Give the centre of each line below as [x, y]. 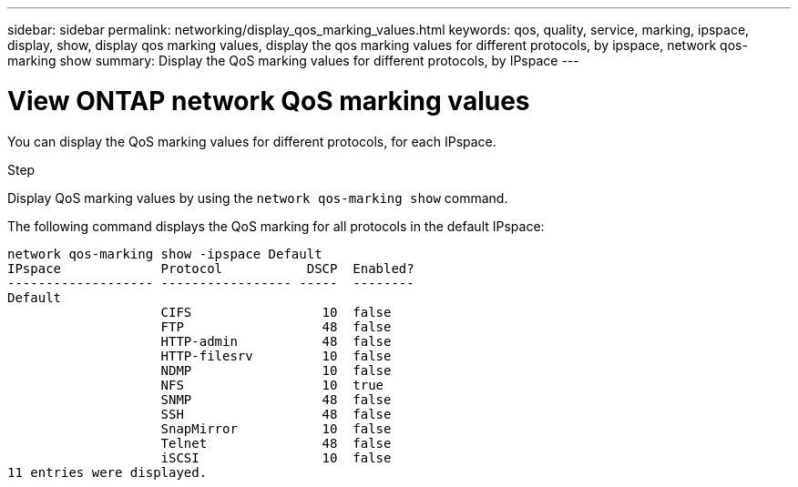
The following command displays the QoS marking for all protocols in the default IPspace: [276, 226]
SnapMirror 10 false [276, 428]
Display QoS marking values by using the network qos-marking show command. [258, 198]
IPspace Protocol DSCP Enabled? [211, 268]
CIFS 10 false [276, 312]
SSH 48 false [276, 414]
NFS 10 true [272, 385]
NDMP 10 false [276, 370]
